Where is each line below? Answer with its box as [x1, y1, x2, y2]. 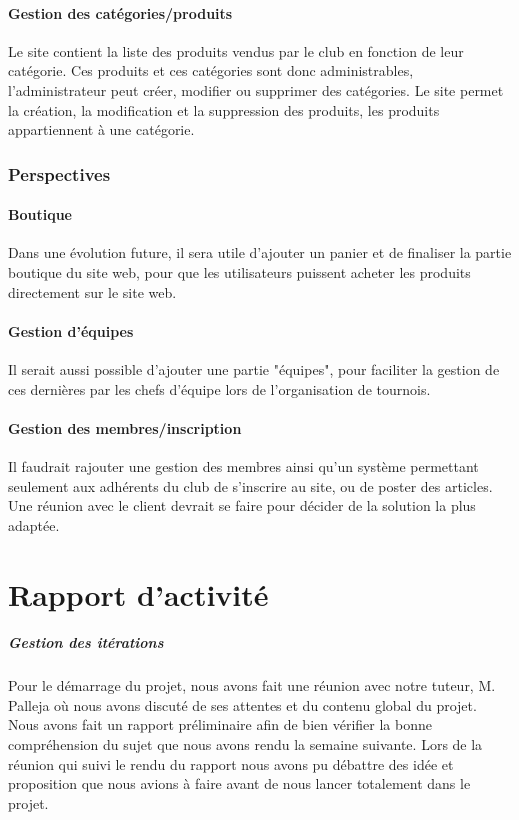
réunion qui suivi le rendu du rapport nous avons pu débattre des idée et [8, 753, 454, 774]
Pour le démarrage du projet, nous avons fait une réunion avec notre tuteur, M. [8, 675, 496, 696]
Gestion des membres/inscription [8, 417, 242, 438]
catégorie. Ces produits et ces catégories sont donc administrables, [8, 60, 414, 81]
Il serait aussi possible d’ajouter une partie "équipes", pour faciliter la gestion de [8, 358, 500, 379]
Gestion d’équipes [8, 320, 134, 341]
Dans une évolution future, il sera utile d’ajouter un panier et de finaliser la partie [8, 242, 512, 263]
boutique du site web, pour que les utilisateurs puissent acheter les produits [8, 262, 471, 282]
